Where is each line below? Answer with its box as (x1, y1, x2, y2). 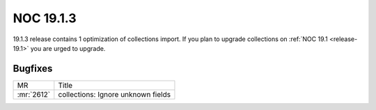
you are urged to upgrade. (30, 44, 106, 52)
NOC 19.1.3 (13, 10, 77, 26)
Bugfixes (13, 63, 53, 74)
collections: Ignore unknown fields (58, 89, 171, 99)
